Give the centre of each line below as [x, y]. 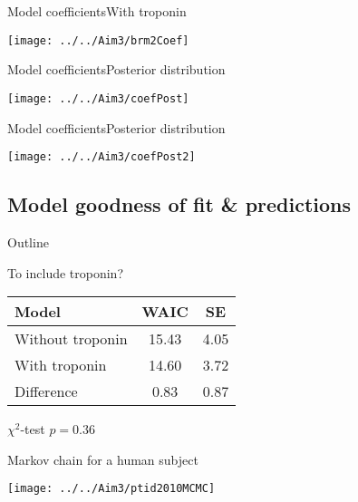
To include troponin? [66, 272]
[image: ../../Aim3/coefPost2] [102, 157]
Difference [46, 391]
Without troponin [71, 339]
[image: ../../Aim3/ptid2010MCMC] [111, 489]
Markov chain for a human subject [103, 459]
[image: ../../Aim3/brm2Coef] [98, 40]
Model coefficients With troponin [97, 11]
